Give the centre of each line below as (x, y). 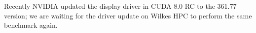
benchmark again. (31, 25)
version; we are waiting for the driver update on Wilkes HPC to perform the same (128, 15)
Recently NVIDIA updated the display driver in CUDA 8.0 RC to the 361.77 (120, 6)
